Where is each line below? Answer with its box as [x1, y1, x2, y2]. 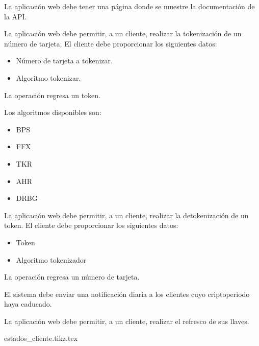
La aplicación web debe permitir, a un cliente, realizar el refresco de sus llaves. [4, 315, 249, 326]
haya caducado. [4, 298, 52, 309]
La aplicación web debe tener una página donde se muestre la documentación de [4, 1, 255, 11]
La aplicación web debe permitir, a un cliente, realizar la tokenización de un [4, 28, 242, 39]
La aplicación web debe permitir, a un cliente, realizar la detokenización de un [4, 210, 249, 220]
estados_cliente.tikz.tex [4, 333, 78, 343]
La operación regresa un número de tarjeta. [4, 271, 140, 282]
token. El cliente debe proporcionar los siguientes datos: [4, 220, 178, 230]
